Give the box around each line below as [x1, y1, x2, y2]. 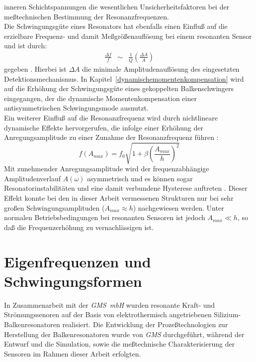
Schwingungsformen [4, 270, 142, 291]
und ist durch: [4, 40, 47, 51]
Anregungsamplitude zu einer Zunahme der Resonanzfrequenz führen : [4, 132, 219, 142]
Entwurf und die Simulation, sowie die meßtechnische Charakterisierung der [4, 339, 235, 349]
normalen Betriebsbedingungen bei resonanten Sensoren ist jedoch [4, 212, 205, 223]
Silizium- [214, 309, 241, 320]
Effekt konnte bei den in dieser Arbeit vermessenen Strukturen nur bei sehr [4, 193, 234, 203]
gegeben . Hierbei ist [4, 64, 67, 74]
